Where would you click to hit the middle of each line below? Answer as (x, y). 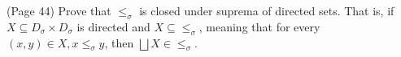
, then (119, 42)
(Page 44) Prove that (59, 10)
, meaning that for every (259, 26)
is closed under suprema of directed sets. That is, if (267, 10)
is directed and (113, 26)
